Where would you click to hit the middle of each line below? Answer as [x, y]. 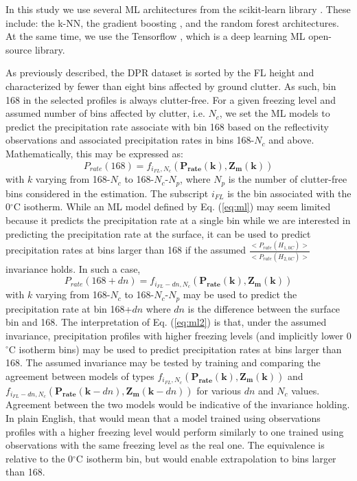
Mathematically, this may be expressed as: [94, 153]
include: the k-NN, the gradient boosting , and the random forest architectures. [172, 22]
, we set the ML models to [275, 113]
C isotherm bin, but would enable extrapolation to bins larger [206, 458]
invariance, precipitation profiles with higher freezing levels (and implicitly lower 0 [178, 335]
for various [219, 390]
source [19, 49]
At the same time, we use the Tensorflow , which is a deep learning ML [156, 36]
